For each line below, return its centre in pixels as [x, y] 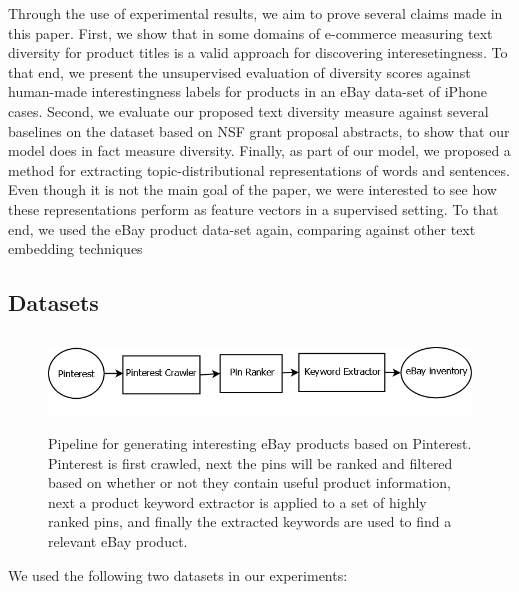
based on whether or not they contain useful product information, [249, 482]
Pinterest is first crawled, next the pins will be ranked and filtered [250, 462]
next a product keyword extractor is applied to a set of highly [237, 501]
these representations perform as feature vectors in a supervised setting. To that [253, 208]
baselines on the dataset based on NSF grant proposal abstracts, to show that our [259, 130]
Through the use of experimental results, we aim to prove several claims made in [255, 13]
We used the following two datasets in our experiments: [178, 574]
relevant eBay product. [118, 540]
